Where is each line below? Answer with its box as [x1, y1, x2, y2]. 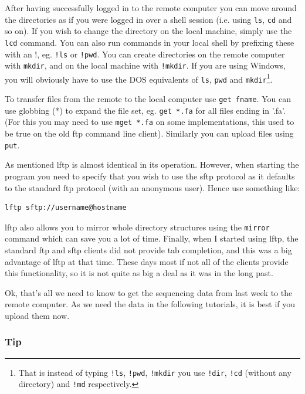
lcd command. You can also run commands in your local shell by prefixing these [5, 36, 294, 48]
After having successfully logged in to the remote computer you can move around [5, 2, 297, 13]
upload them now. [5, 309, 70, 321]
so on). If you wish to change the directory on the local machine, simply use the [5, 25, 292, 37]
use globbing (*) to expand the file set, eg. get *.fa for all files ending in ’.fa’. [5, 104, 286, 116]
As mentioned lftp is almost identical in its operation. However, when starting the [5, 158, 299, 171]
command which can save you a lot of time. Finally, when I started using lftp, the [5, 232, 299, 244]
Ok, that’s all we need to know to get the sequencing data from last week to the [5, 286, 293, 298]
